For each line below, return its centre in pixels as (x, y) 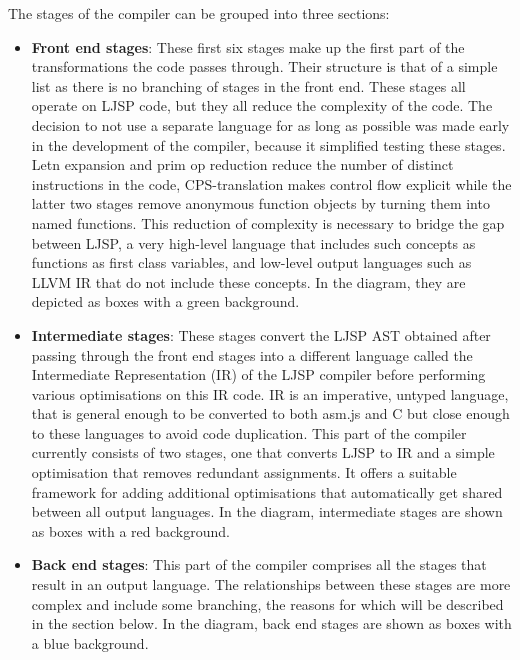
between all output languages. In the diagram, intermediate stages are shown (267, 511)
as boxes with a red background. (130, 530)
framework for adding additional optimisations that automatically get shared (267, 491)
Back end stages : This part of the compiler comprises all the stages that (259, 564)
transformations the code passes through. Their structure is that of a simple (264, 66)
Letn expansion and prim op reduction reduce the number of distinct (242, 164)
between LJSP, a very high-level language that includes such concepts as (253, 242)
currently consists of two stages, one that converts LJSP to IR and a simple (263, 452)
